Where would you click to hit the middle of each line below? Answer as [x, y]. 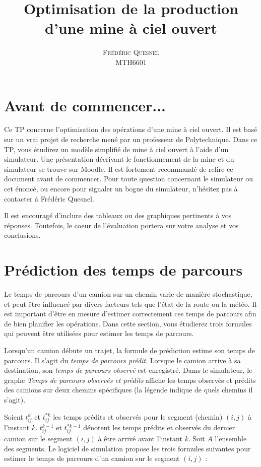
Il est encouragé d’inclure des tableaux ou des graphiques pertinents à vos [118, 215]
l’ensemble [231, 439]
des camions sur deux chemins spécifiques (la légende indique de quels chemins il [128, 390]
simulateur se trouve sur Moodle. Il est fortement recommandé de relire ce [119, 169]
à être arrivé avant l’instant [140, 439]
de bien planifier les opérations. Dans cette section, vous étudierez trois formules [128, 323]
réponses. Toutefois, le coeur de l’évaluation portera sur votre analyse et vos [121, 225]
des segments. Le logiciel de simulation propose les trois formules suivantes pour [127, 448]
